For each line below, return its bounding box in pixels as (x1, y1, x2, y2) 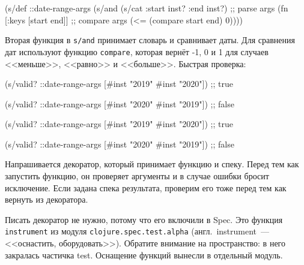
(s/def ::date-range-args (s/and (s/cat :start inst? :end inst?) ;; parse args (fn (5, 2, 288, 14)
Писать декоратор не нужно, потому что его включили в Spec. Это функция (5, 213, 283, 225)
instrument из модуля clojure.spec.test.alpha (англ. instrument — (5, 225, 270, 237)
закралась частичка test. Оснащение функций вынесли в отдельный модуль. (5, 248, 283, 261)
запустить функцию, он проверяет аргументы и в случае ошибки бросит (5, 170, 269, 182)
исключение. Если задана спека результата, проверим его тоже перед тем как (5, 181, 287, 194)
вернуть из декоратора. (5, 193, 88, 206)
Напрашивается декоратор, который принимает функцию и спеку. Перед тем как (5, 158, 299, 170)
